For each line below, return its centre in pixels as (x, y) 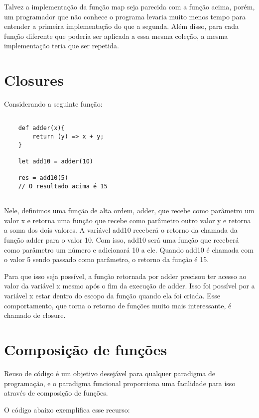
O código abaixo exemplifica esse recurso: (67, 409)
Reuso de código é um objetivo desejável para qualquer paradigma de (110, 373)
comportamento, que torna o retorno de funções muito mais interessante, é (118, 305)
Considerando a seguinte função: (53, 104)
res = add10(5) (43, 178)
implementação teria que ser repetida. (62, 46)
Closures (34, 80)
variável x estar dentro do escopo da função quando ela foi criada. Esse (112, 295)
